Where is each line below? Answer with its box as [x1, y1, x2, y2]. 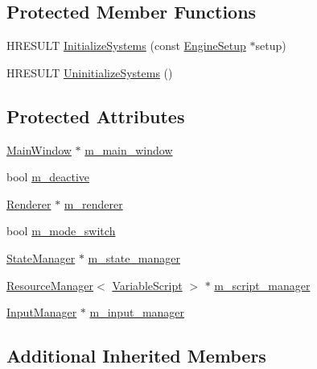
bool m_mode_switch [6, 222, 116, 239]
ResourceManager [6, 276, 94, 293]
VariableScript [112, 276, 183, 293]
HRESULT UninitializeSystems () [6, 64, 173, 81]
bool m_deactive [6, 168, 90, 185]
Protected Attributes [6, 103, 185, 128]
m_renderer [64, 195, 123, 212]
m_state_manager [88, 249, 180, 266]
